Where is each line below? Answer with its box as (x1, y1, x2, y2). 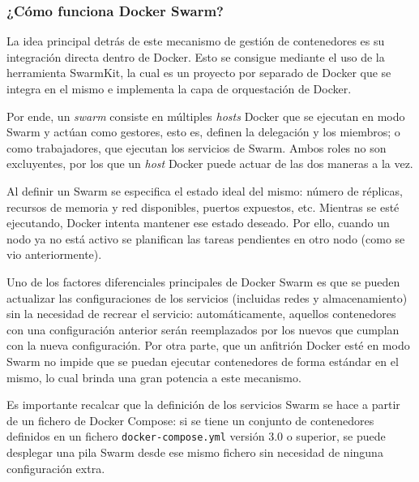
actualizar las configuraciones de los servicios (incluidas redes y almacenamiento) (6, 289, 408, 306)
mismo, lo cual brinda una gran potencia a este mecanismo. (6, 368, 301, 385)
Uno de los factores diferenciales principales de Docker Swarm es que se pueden (6, 273, 400, 290)
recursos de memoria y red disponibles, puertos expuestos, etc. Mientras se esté (6, 198, 400, 215)
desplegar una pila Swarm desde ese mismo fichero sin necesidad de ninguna (6, 443, 383, 460)
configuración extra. (6, 459, 105, 476)
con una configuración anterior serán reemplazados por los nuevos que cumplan (6, 321, 400, 338)
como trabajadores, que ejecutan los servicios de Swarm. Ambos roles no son (6, 139, 387, 156)
